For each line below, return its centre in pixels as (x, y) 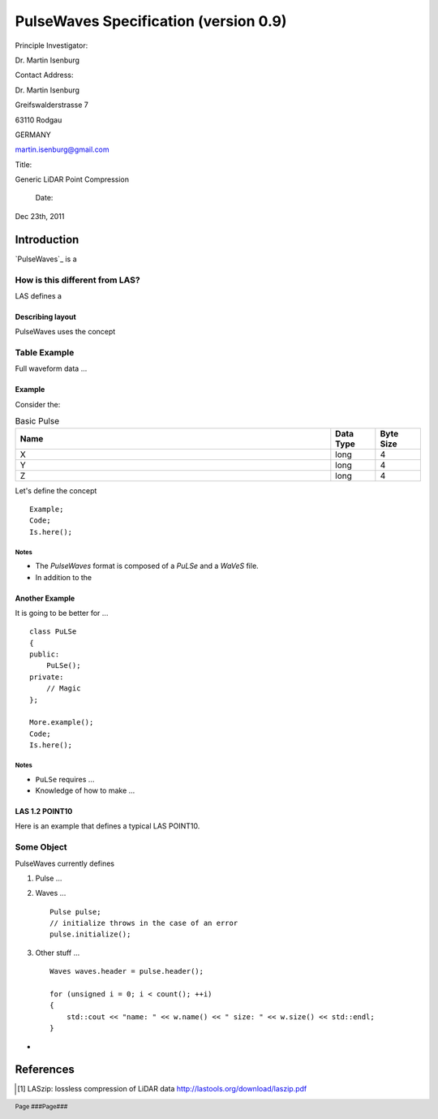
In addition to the (64, 577)
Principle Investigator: (52, 45)
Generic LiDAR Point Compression (72, 179)
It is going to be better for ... (62, 613)
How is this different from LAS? (78, 280)
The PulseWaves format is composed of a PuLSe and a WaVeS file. (147, 566)
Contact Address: (44, 75)
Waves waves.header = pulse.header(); (127, 971)
